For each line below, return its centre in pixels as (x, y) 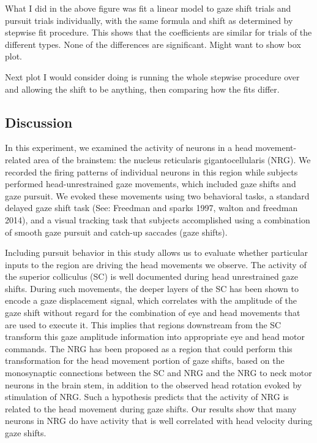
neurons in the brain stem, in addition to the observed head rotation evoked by (153, 384)
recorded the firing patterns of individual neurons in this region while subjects (151, 171)
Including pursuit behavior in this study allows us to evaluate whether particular (156, 252)
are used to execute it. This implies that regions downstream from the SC (143, 324)
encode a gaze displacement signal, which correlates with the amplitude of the (151, 300)
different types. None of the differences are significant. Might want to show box (153, 44)
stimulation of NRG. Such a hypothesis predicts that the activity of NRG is (147, 397)
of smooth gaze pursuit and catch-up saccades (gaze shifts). (116, 232)
